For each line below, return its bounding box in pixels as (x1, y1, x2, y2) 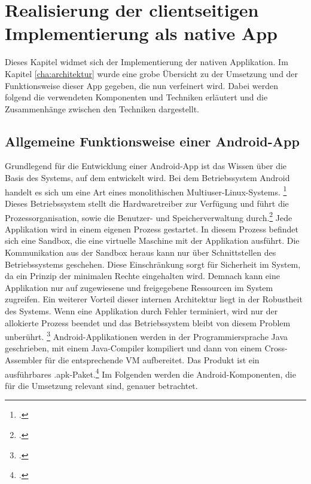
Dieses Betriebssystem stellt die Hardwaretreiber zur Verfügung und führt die (5, 197, 289, 209)
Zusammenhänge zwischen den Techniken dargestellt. (5, 102, 199, 115)
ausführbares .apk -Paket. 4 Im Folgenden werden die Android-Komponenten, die (5, 366, 296, 380)
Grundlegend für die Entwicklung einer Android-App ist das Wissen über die (5, 160, 287, 172)
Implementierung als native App (5, 21, 278, 45)
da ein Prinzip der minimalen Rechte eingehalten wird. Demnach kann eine (5, 269, 280, 282)
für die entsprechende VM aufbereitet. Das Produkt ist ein (45, 353, 260, 366)
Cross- (264, 342, 288, 354)
